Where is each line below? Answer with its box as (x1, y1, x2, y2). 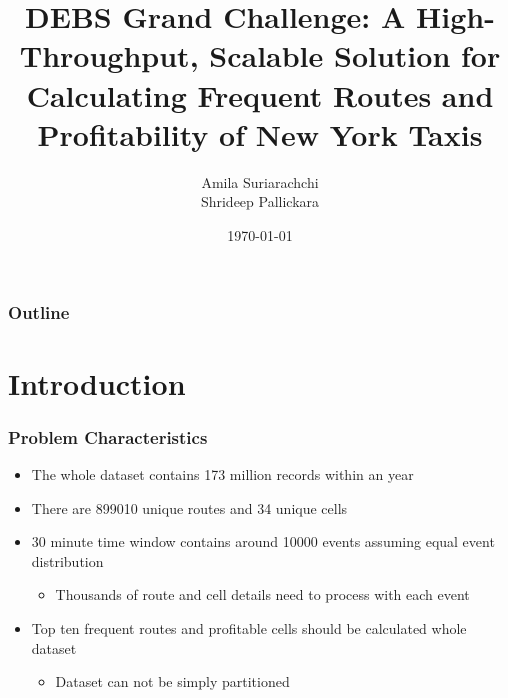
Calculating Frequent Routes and (26, 74, 494, 115)
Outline (8, 300, 70, 325)
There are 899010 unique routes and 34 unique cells (31, 497, 348, 518)
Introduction (8, 362, 186, 403)
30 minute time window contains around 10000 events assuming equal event (31, 531, 495, 552)
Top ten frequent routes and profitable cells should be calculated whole (31, 617, 467, 638)
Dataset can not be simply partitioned (55, 671, 290, 692)
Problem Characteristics (8, 424, 208, 449)
